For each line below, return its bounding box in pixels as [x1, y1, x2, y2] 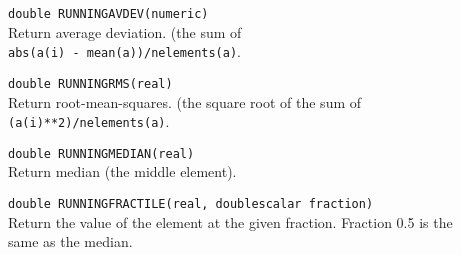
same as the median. [8, 231, 133, 252]
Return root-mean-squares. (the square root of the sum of [8, 91, 362, 112]
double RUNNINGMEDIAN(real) [8, 146, 195, 161]
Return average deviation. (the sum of [8, 21, 242, 42]
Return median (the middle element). [8, 161, 237, 182]
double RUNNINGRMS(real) [8, 76, 173, 91]
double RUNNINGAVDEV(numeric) [8, 7, 209, 21]
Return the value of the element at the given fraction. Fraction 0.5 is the [8, 211, 453, 232]
